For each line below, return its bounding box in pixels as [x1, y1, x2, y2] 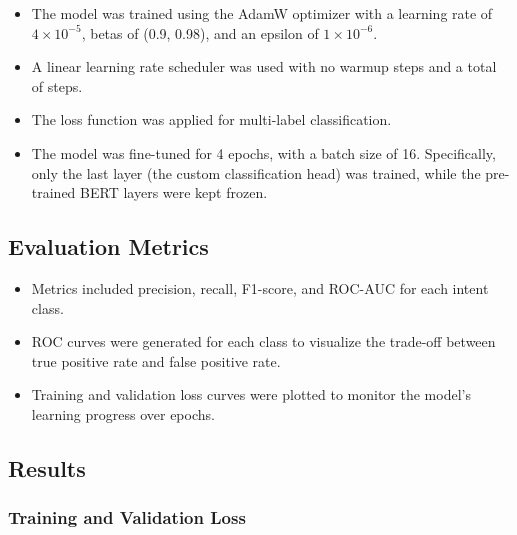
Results [8, 452, 86, 483]
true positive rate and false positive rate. [31, 350, 281, 371]
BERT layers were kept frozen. [80, 182, 268, 203]
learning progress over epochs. [31, 403, 215, 424]
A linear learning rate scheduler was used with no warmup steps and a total [31, 56, 497, 77]
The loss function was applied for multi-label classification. [31, 109, 392, 130]
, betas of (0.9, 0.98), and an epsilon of [81, 22, 319, 43]
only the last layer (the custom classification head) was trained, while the [31, 162, 481, 183]
